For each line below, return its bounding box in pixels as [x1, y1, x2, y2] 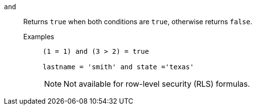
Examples [23, 32, 54, 41]
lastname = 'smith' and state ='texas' [43, 63, 194, 71]
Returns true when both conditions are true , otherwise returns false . [23, 17, 253, 26]
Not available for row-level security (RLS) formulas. [64, 79, 250, 89]
